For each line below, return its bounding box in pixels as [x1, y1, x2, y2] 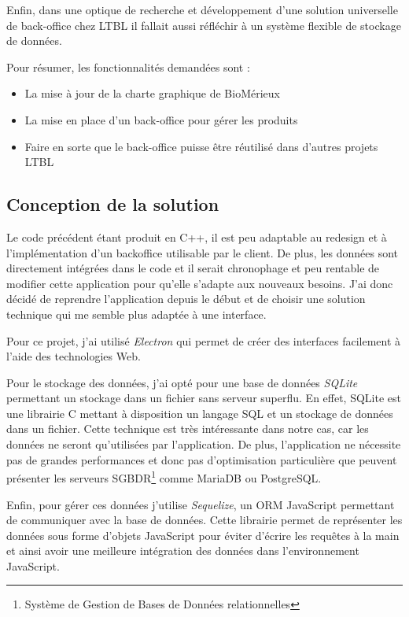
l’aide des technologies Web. [6, 348, 141, 364]
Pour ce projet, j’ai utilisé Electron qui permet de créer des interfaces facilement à [6, 332, 401, 349]
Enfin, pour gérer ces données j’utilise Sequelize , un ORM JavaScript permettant [6, 496, 395, 512]
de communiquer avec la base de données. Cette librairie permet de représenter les [6, 512, 403, 528]
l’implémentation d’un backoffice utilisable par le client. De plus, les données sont [6, 244, 398, 260]
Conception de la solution [6, 192, 219, 216]
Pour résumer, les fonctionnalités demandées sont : [6, 58, 250, 75]
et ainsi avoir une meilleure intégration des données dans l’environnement [6, 542, 359, 559]
